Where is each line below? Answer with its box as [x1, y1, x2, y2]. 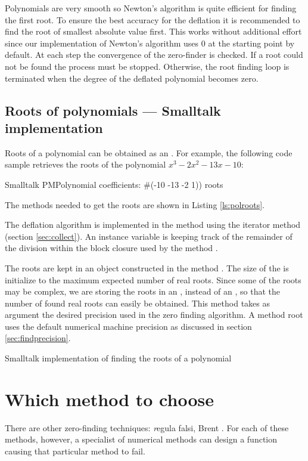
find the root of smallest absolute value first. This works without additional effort [5, 25, 302, 38]
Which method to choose [5, 386, 214, 411]
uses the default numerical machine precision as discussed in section [5, 320, 252, 332]
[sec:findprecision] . [5, 332, 71, 344]
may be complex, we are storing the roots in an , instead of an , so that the [5, 285, 280, 298]
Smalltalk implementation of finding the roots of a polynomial [5, 352, 232, 364]
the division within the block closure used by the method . [5, 242, 218, 254]
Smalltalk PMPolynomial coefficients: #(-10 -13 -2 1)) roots [5, 178, 223, 190]
